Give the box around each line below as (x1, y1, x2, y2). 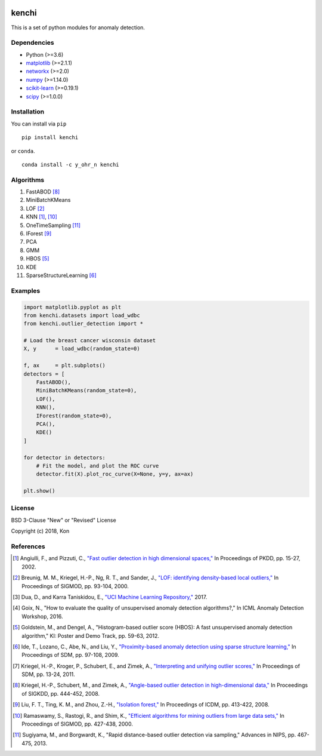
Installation (11, 107, 45, 116)
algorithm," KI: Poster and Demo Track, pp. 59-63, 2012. (21, 632, 160, 639)
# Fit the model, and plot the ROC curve (36, 462, 159, 469)
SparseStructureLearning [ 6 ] (26, 272, 97, 279)
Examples (11, 287, 41, 295)
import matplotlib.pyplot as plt (23, 303, 122, 311)
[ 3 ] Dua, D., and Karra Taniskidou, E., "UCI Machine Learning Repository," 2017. (13, 593, 208, 600)
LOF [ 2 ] (26, 205, 45, 212)
